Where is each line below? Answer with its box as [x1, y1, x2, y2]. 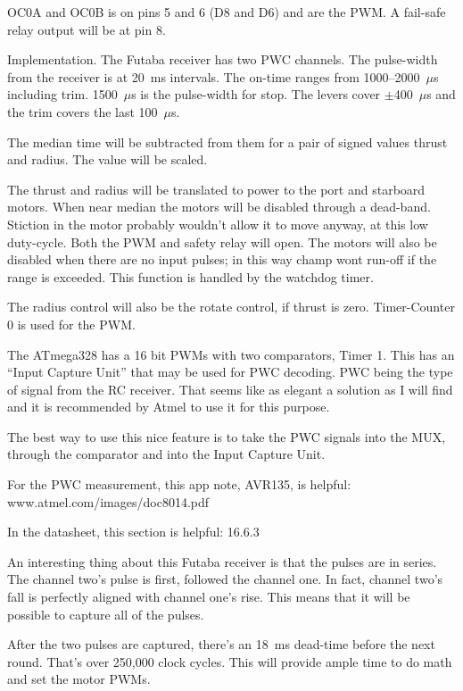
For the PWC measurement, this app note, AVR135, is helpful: [7, 475, 351, 494]
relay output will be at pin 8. [7, 20, 166, 38]
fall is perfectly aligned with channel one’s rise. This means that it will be [7, 587, 410, 606]
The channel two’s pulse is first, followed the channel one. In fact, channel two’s [7, 570, 443, 588]
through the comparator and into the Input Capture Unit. [7, 445, 326, 463]
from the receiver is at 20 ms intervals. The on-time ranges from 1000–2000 [7, 67, 420, 86]
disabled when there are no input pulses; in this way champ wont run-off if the [7, 250, 437, 269]
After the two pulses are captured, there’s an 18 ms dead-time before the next [7, 635, 435, 654]
